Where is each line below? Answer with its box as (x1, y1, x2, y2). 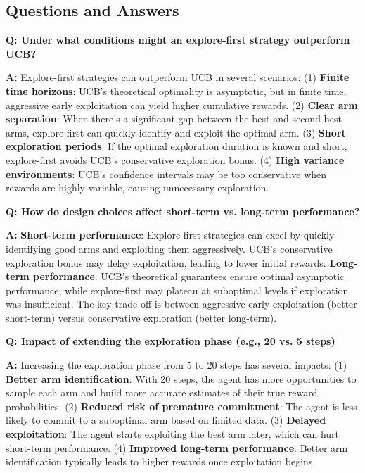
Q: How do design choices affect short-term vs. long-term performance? (6, 203, 360, 218)
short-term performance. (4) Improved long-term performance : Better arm (6, 440, 348, 455)
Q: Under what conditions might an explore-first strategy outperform (6, 32, 350, 47)
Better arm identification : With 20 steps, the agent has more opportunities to (6, 371, 357, 386)
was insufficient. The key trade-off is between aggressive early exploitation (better (6, 296, 357, 311)
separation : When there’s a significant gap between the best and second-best (6, 111, 342, 126)
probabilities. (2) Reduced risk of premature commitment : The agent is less (6, 398, 357, 413)
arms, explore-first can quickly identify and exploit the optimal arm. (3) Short (6, 125, 346, 139)
